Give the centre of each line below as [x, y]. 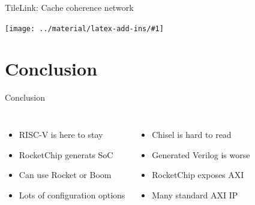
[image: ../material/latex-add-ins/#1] [84, 28]
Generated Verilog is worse [201, 154]
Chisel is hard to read [192, 134]
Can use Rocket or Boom [65, 175]
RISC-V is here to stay [61, 134]
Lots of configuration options [72, 195]
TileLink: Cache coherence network [69, 7]
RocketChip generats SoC [66, 154]
